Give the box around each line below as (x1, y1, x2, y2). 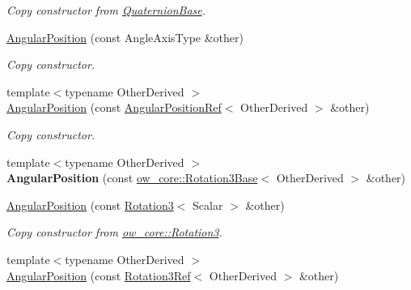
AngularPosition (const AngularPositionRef (6, 99, 222, 116)
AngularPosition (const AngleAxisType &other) (6, 28, 244, 45)
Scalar (193, 196, 223, 213)
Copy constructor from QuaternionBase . (6, 2, 206, 18)
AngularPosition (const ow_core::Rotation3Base (6, 169, 258, 186)
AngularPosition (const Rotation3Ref (6, 267, 191, 284)
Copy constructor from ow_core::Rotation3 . (6, 224, 222, 241)
